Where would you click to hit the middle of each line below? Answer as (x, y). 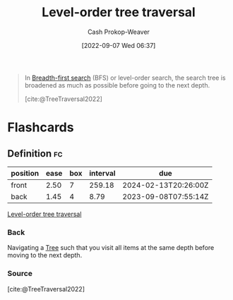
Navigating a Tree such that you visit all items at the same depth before (111, 248)
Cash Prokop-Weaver (119, 32)
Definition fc (35, 154)
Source (20, 274)
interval (102, 173)
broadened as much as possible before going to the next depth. (117, 85)
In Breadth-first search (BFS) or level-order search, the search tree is (125, 78)
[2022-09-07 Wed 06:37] (119, 45)
